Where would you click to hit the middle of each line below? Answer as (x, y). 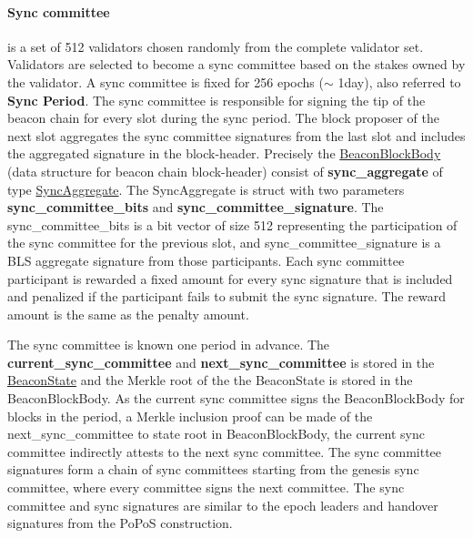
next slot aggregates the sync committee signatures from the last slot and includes (236, 135)
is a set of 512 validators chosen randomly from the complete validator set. (216, 46)
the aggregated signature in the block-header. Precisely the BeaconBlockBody (224, 153)
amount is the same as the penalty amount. (128, 314)
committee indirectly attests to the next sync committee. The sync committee (225, 451)
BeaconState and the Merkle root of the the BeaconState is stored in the (210, 380)
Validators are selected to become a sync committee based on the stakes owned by (236, 64)
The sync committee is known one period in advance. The (169, 345)
